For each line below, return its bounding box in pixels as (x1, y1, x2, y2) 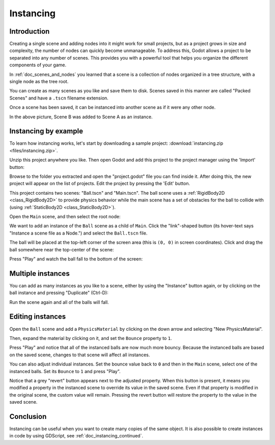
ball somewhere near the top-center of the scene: (9, 246, 114, 252)
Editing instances (9, 312, 66, 321)
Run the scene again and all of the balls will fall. (9, 299, 109, 305)
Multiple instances (9, 269, 70, 278)
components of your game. (9, 62, 66, 68)
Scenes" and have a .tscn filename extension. (9, 95, 109, 101)
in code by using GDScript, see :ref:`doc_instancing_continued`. (9, 433, 144, 439)
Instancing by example (9, 127, 84, 136)
